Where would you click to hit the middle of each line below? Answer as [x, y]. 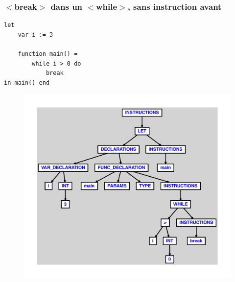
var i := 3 [35, 35]
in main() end [27, 82]
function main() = [48, 54]
